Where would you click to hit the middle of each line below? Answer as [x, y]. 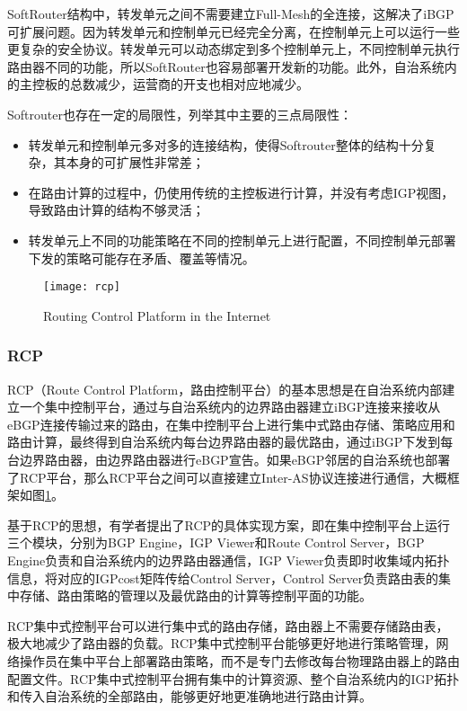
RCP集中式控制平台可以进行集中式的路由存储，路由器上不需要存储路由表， [228, 625]
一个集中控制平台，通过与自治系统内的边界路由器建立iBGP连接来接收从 [230, 407]
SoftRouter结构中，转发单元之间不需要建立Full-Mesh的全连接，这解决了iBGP [231, 13]
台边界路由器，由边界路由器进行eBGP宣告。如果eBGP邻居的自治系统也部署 [229, 459]
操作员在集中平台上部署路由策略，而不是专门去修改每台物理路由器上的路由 [239, 660]
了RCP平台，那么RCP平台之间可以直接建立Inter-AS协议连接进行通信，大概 [227, 477]
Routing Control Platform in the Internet [157, 315]
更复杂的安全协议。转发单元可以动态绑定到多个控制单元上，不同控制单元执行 [233, 49]
